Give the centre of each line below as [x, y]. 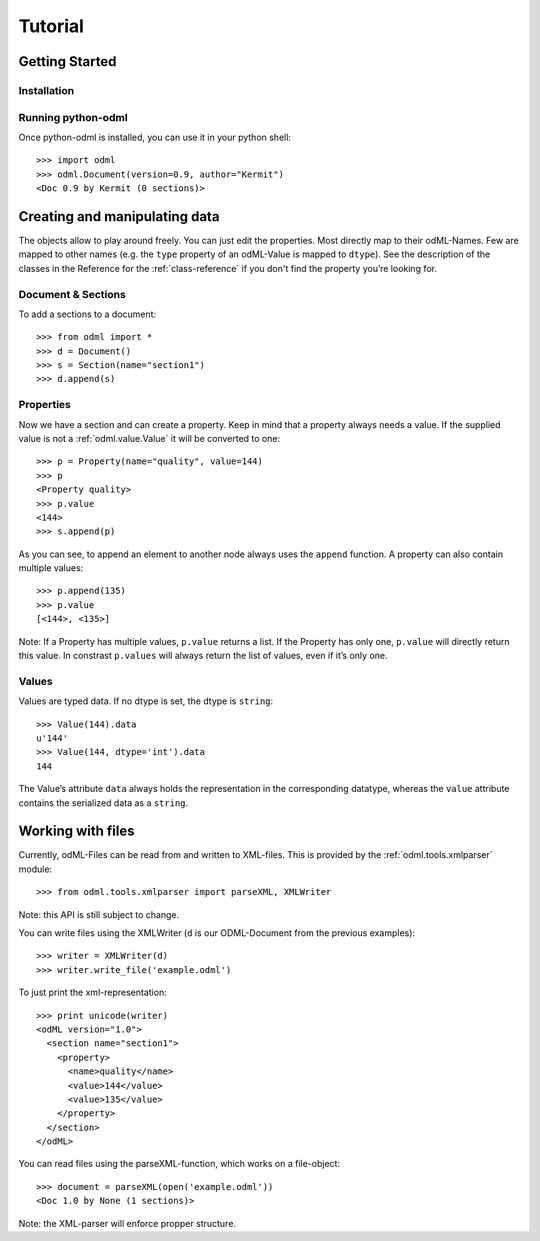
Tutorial [51, 26]
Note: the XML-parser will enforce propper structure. [127, 1223]
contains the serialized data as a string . [103, 802]
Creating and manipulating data [119, 216]
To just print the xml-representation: [92, 992]
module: [35, 869]
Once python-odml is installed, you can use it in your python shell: [155, 137]
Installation [46, 90]
